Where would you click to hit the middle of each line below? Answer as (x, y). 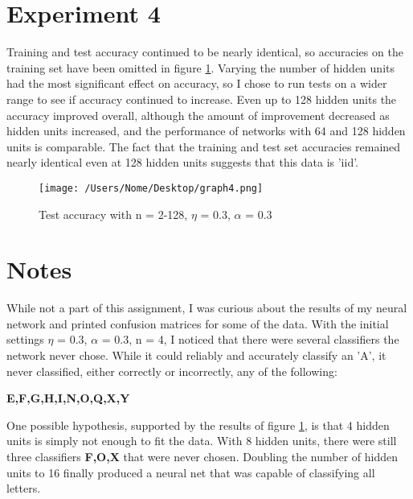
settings (25, 339)
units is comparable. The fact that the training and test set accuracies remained (204, 146)
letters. (24, 488)
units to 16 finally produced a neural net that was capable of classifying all (191, 472)
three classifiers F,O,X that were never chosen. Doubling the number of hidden (202, 456)
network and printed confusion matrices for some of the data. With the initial (198, 323)
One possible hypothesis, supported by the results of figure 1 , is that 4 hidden (198, 425)
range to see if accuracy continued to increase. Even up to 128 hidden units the (202, 99)
